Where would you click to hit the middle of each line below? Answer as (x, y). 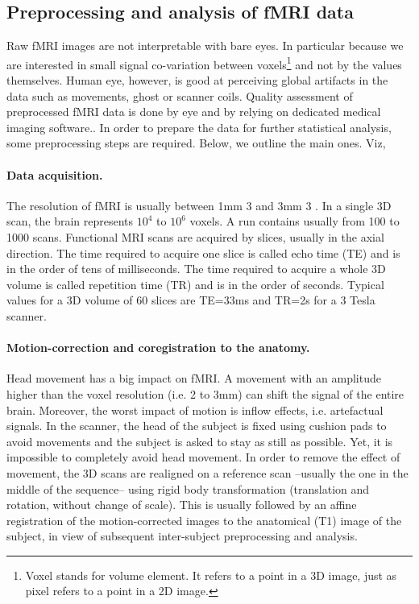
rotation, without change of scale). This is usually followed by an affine (182, 505)
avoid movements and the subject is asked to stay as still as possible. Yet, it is (200, 441)
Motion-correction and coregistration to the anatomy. (158, 348)
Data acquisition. (55, 174)
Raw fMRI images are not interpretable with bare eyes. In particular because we (205, 46)
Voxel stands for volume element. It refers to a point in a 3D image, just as (211, 575)
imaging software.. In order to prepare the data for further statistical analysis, (199, 127)
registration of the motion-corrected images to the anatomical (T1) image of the (204, 520)
